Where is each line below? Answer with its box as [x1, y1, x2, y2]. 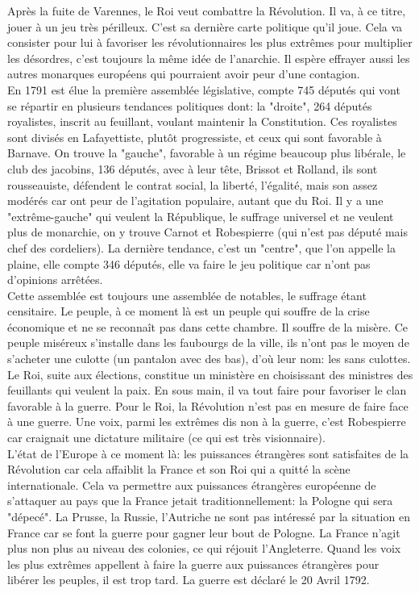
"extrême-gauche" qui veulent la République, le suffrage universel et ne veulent [7, 207, 394, 224]
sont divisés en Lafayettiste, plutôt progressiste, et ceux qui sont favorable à [7, 128, 382, 145]
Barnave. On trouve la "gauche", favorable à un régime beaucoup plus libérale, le [7, 144, 406, 161]
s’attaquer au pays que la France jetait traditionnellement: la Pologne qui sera [7, 492, 393, 509]
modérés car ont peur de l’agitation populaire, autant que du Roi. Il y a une [7, 192, 384, 209]
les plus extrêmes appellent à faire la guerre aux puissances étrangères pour [7, 555, 380, 572]
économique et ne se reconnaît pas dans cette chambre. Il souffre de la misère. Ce [7, 318, 409, 335]
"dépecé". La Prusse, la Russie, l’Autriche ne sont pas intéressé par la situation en [7, 508, 410, 524]
